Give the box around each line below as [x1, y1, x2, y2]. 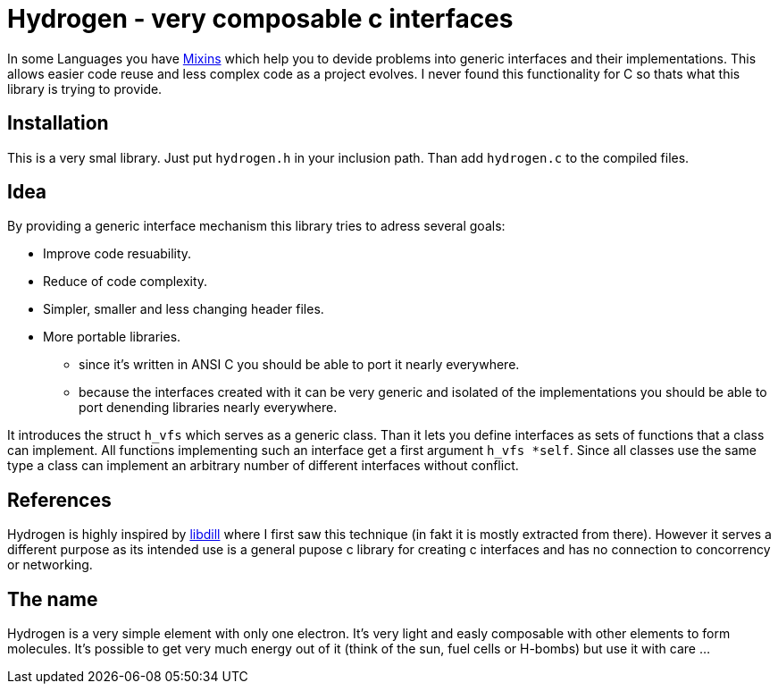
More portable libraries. [43, 329, 181, 345]
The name [7, 587, 98, 611]
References [7, 488, 112, 511]
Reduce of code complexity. [43, 274, 208, 290]
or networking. [7, 557, 93, 573]
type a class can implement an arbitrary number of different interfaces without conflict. [7, 458, 519, 474]
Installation [7, 112, 109, 135]
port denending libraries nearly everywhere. [79, 400, 338, 416]
